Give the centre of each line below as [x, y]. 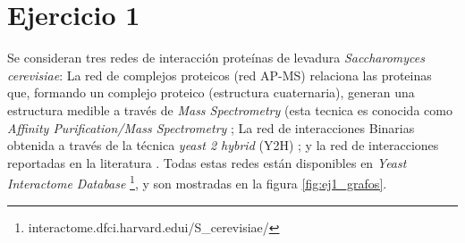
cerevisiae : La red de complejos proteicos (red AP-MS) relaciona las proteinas [220, 75]
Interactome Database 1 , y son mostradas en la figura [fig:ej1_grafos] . [197, 182]
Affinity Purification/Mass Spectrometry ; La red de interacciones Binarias [211, 127]
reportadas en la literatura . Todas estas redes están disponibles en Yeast [207, 162]
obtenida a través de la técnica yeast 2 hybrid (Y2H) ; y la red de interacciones [223, 145]
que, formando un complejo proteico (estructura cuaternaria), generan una [211, 92]
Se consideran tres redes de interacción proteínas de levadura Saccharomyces [216, 58]
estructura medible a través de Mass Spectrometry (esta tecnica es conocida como [230, 109]
